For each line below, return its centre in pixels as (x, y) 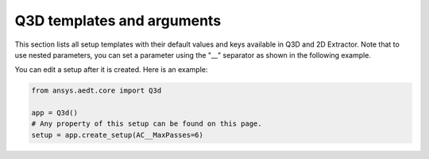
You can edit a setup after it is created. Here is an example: (111, 70)
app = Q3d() (55, 113)
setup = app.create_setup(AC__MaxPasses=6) (118, 135)
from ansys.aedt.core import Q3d (97, 91)
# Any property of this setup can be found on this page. (147, 124)
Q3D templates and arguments (118, 21)
